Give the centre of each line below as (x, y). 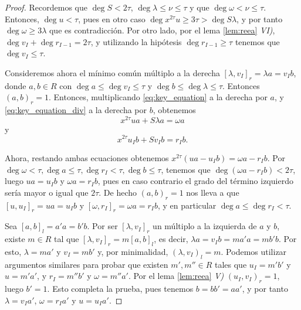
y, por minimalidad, (133, 251)
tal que (67, 239)
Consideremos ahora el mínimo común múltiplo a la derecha (112, 72)
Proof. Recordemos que (46, 7)
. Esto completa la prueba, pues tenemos (120, 289)
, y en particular (187, 205)
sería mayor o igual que (47, 192)
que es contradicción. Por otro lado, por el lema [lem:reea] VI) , (162, 30)
